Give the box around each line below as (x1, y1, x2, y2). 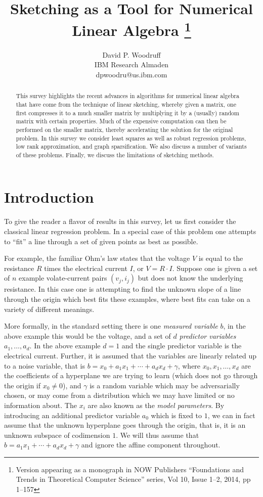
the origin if (4, 380, 41, 390)
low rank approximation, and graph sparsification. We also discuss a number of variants (16, 142, 247, 151)
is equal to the (198, 253, 243, 263)
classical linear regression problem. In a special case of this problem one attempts (4, 226, 256, 236)
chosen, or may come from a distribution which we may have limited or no (4, 390, 235, 400)
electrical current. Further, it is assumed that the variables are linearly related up (4, 350, 257, 360)
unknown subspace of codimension (4, 429, 110, 440)
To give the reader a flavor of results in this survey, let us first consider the (4, 216, 236, 227)
